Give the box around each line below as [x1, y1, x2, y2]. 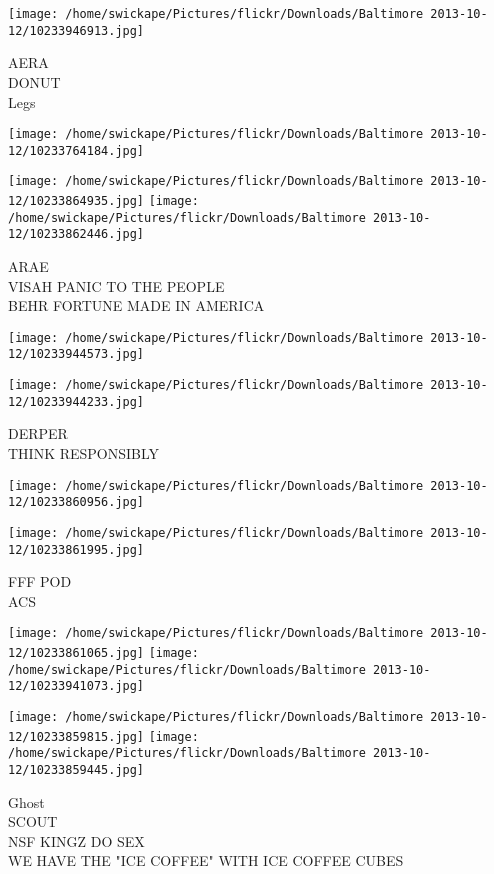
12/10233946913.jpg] [8, 23, 145, 38]
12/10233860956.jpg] [8, 495, 145, 510]
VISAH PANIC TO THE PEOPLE [8, 275, 225, 296]
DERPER [8, 423, 68, 444]
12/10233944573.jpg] [8, 347, 145, 362]
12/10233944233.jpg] [8, 394, 145, 409]
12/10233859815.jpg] [8, 729, 145, 744]
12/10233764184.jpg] [8, 143, 145, 158]
